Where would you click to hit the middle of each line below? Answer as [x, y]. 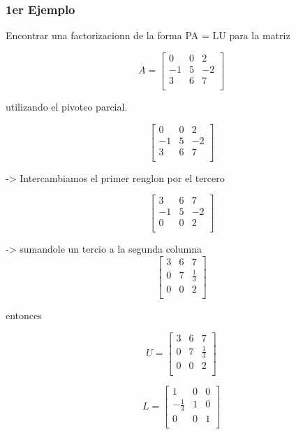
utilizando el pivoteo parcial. [67, 106]
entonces [24, 315]
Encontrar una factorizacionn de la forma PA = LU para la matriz [148, 35]
